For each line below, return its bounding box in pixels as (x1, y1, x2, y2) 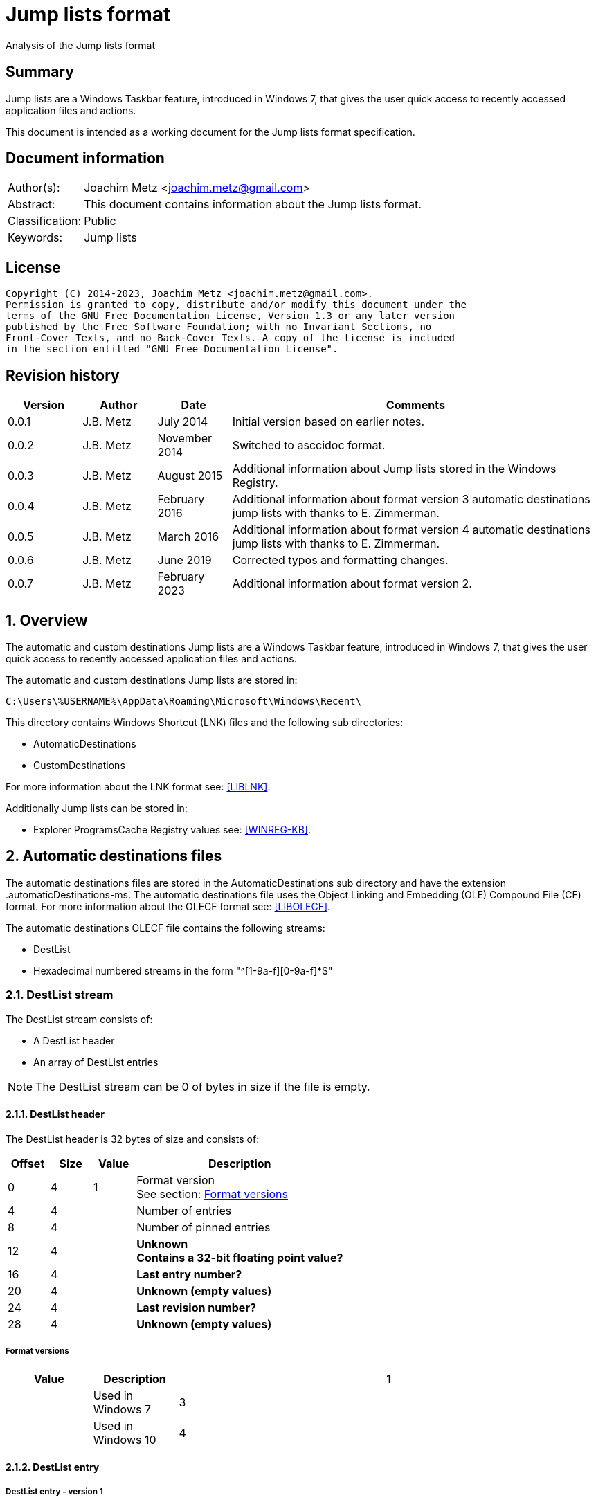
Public (84, 214, 116, 228)
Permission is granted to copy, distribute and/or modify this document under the (6, 299, 467, 311)
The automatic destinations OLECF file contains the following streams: (6, 921, 325, 934)
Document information (6, 150, 165, 168)
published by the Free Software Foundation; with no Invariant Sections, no (6, 321, 432, 333)
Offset (10, 1156, 45, 1170)
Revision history (6, 366, 120, 384)
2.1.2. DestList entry (6, 1461, 100, 1474)
